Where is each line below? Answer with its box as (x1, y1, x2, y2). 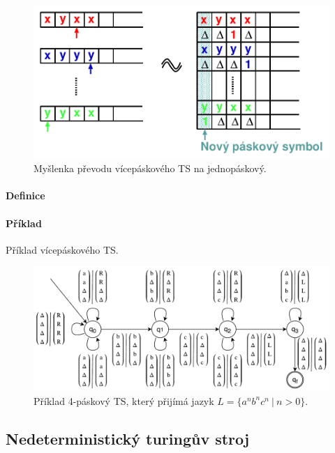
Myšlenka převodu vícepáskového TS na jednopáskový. (33, 161, 267, 176)
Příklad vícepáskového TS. (6, 242, 119, 256)
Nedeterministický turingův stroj (6, 427, 250, 449)
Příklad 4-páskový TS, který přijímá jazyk (33, 393, 214, 408)
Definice (6, 188, 45, 203)
